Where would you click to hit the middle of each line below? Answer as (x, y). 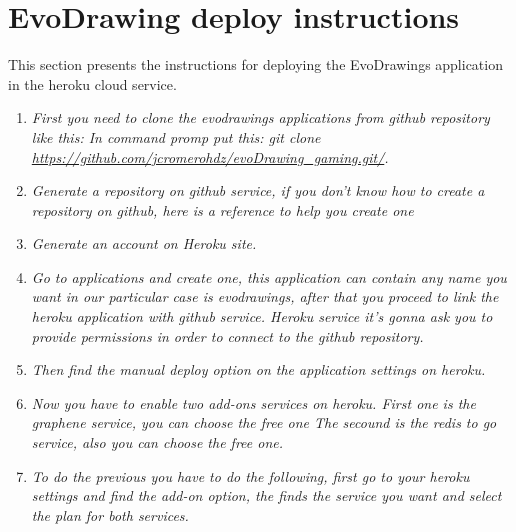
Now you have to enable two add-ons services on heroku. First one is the (253, 402)
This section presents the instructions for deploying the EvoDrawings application (255, 64)
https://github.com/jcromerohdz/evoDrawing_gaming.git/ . (210, 156)
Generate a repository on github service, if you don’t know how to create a (258, 190)
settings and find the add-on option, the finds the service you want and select (266, 495)
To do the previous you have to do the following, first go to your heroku (250, 475)
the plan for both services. (110, 514)
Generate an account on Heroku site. (144, 243)
